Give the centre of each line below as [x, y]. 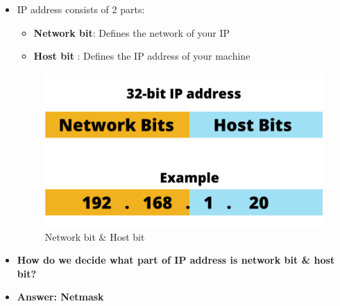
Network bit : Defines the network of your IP [132, 32]
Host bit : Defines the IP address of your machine [142, 56]
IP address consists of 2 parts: [81, 9]
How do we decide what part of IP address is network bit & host [176, 260]
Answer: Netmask [60, 297]
